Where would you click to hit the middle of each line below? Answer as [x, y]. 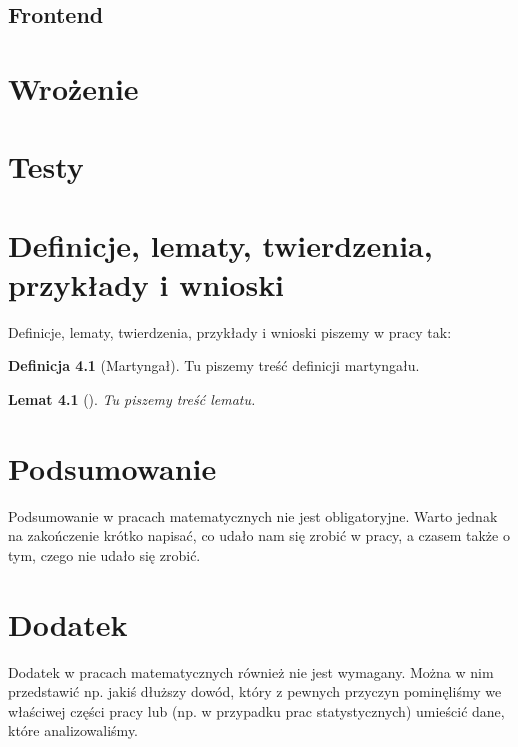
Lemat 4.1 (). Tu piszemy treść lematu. [132, 399]
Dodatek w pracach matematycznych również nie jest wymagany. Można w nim [251, 671]
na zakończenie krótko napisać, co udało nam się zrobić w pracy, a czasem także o [259, 535]
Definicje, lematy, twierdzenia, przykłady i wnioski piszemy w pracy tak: [230, 331]
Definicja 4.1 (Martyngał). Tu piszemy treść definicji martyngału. [214, 365]
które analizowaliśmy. [73, 730]
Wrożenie [73, 87]
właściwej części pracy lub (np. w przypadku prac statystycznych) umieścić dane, [256, 710]
